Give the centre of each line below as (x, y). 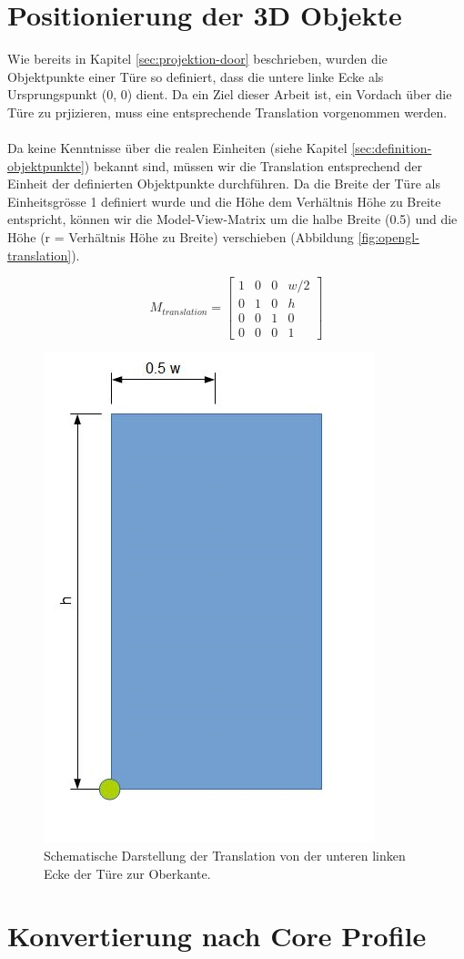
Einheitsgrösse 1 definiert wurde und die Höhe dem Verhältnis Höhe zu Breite (224, 201)
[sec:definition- (392, 148)
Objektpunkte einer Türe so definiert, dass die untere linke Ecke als (196, 76)
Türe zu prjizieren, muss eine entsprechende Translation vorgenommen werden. (227, 112)
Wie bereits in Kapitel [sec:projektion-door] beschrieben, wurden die (197, 59)
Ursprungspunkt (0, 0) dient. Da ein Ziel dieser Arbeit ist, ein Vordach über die (230, 94)
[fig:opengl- (388, 237)
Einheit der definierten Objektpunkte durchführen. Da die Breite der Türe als (224, 184)
